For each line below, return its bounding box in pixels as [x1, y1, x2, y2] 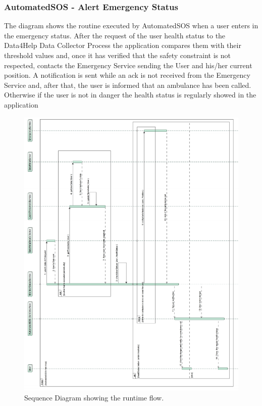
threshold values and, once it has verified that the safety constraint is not [4, 50, 231, 60]
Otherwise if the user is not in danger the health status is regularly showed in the [4, 89, 256, 100]
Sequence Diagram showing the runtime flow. [24, 392, 164, 402]
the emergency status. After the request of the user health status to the [4, 30, 226, 40]
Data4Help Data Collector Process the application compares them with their [4, 40, 241, 50]
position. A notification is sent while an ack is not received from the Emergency [4, 70, 250, 80]
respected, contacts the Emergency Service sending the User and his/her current [4, 60, 252, 70]
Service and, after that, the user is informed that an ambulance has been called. [4, 79, 251, 90]
